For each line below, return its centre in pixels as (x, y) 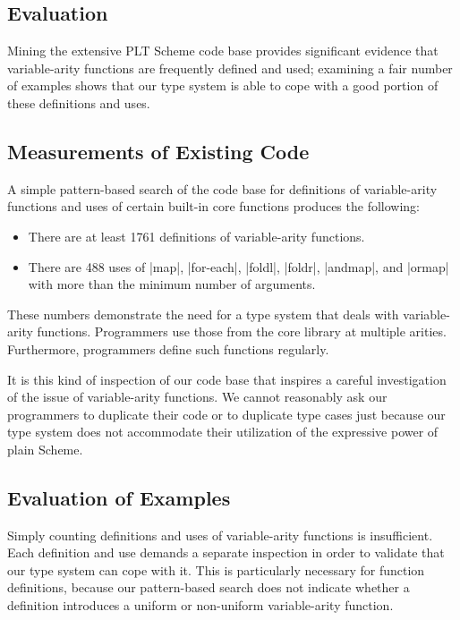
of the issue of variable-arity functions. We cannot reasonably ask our (197, 397)
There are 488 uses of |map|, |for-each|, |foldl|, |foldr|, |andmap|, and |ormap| (239, 266)
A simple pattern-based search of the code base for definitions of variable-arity (222, 188)
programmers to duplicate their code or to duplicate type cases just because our (226, 414)
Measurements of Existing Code (158, 151)
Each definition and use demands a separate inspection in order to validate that (226, 552)
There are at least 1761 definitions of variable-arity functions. (196, 236)
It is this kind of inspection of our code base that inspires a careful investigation (227, 379)
